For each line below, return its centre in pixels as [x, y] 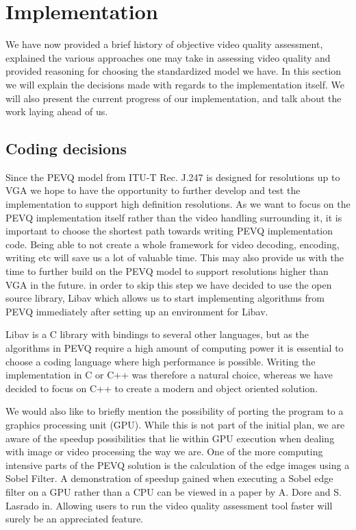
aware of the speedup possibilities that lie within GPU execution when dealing [170, 438]
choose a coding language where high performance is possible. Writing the [161, 361]
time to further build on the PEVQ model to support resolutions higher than [167, 271]
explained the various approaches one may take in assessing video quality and [168, 57]
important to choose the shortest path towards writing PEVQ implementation [169, 231]
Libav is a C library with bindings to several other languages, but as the [157, 334]
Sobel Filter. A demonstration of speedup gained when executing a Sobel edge [169, 478]
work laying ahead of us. [57, 111]
